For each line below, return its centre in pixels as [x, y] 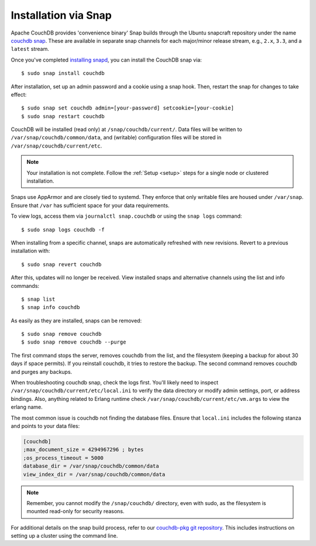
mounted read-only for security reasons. [75, 511]
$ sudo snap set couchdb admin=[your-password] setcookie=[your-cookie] [128, 108]
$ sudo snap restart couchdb [63, 116]
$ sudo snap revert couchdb [61, 264]
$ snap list [38, 299]
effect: [19, 94]
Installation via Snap [61, 15]
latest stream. [30, 49]
